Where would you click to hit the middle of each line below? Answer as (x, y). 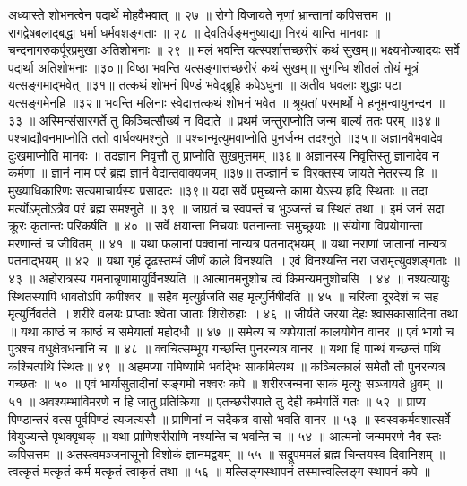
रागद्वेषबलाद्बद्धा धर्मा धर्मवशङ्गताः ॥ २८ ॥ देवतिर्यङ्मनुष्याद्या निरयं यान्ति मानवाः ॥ (195, 32)
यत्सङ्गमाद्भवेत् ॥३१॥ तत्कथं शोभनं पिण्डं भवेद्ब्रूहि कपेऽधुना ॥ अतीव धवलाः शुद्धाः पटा (205, 85)
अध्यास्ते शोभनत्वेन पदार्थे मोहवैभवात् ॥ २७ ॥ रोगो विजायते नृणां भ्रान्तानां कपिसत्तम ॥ (199, 14)
